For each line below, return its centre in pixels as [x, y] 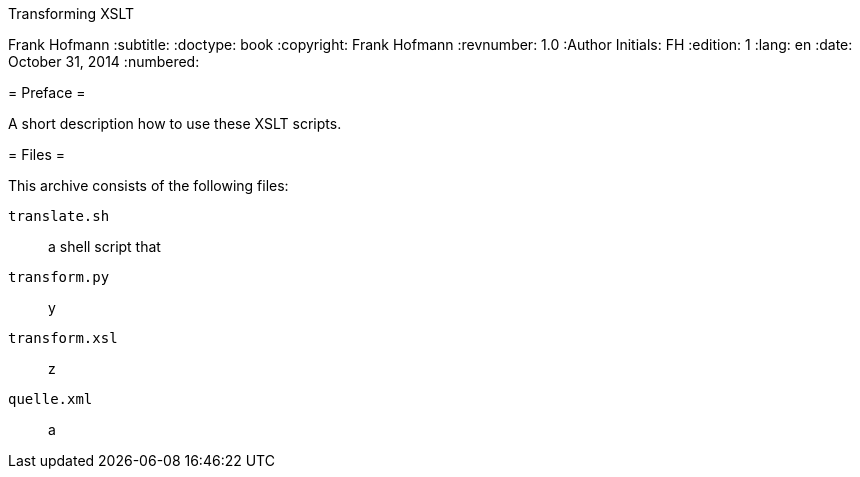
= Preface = [47, 92]
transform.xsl [63, 338]
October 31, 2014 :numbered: [104, 61]
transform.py [59, 277]
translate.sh [59, 216]
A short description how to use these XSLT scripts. [175, 123]
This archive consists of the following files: [148, 185]
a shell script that [104, 246]
